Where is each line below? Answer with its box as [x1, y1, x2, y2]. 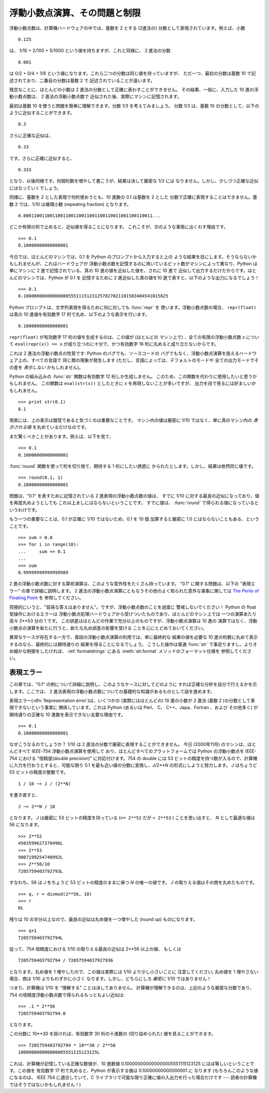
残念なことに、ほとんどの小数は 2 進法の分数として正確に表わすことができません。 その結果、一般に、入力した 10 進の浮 [9, 86, 258, 92]
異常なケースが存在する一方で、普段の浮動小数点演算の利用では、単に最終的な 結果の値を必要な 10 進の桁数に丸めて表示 [9, 634, 258, 640]
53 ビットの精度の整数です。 [9, 769, 68, 775]
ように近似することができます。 [9, 110, 75, 116]
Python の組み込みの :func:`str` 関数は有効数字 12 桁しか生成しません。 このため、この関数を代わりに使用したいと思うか [9, 373, 257, 379]
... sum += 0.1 [18, 548, 66, 554]
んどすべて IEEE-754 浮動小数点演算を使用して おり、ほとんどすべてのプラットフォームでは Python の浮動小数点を [9, 748, 244, 754]
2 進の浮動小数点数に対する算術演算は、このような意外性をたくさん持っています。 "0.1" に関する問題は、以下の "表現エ [9, 580, 255, 587]
